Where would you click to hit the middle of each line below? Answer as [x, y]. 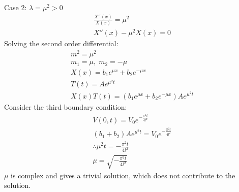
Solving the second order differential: [61, 43]
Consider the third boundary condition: [66, 106]
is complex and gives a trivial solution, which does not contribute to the [123, 175]
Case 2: [16, 7]
